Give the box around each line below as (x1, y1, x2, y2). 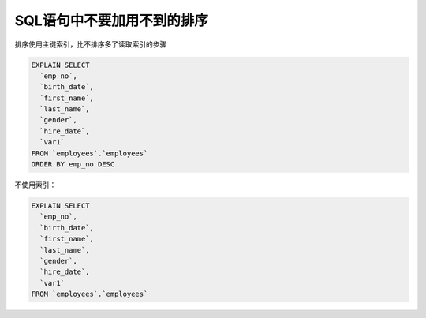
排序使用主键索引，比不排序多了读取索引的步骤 (14, 39, 167, 49)
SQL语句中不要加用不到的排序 (14, 12, 208, 29)
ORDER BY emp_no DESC (31, 160, 115, 169)
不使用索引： (14, 180, 57, 189)
